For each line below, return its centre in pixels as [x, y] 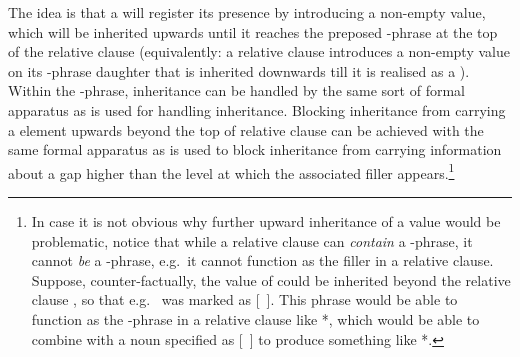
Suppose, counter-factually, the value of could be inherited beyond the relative [271, 279]
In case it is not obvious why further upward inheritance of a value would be [266, 221]
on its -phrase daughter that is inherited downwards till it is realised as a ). [239, 70]
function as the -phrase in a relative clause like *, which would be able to [255, 318]
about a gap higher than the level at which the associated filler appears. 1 [231, 171]
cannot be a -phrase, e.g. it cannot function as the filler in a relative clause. [262, 260]
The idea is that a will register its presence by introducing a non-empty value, [247, 12]
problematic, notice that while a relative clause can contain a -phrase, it [252, 240]
